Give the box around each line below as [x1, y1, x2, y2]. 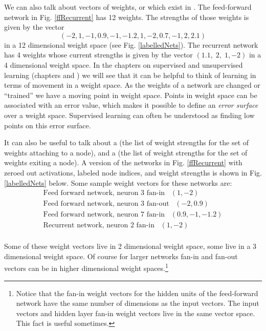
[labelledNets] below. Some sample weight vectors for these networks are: [4, 177, 232, 188]
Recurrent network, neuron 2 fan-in [43, 222, 154, 229]
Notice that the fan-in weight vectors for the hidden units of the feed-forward [16, 287, 258, 298]
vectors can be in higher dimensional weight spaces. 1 [4, 261, 168, 274]
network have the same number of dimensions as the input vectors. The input [16, 298, 259, 308]
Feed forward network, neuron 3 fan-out [43, 200, 169, 208]
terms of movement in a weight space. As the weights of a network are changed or [4, 80, 260, 90]
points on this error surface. [4, 120, 91, 130]
